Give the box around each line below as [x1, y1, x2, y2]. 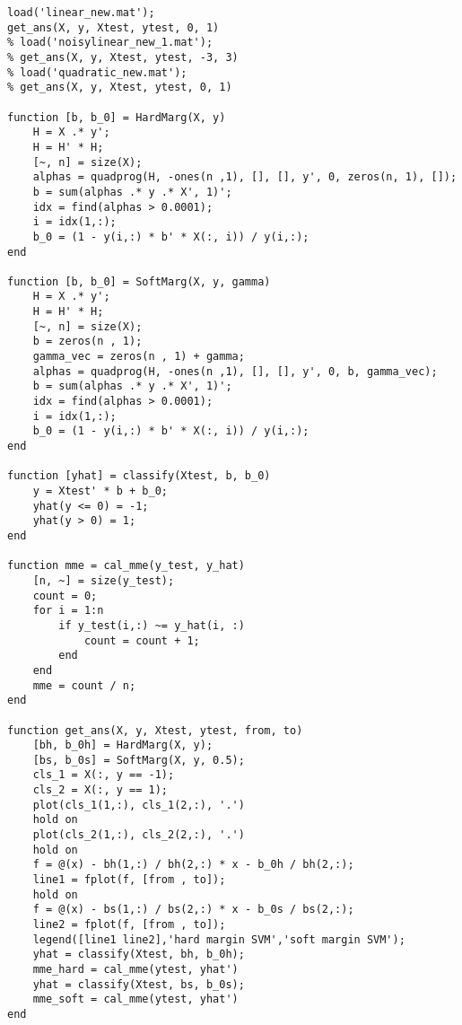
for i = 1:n [32, 604, 104, 618]
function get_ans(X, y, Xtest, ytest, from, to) [7, 723, 303, 737]
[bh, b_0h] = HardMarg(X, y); [32, 739, 214, 752]
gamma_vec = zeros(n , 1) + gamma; [32, 350, 245, 364]
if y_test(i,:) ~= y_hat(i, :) [58, 618, 245, 632]
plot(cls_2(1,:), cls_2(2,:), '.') [32, 828, 245, 842]
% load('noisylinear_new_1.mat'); [7, 36, 214, 49]
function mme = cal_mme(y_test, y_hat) [7, 559, 245, 573]
